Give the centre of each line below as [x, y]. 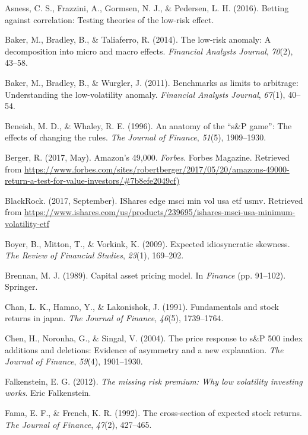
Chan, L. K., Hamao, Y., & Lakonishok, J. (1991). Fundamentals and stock [142, 306]
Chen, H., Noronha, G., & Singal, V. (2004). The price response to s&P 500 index [154, 338]
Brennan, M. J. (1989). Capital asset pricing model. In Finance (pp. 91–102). [145, 275]
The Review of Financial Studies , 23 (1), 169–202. [94, 255]
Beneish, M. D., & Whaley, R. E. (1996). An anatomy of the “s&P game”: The [148, 125]
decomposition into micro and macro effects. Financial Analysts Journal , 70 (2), [149, 51]
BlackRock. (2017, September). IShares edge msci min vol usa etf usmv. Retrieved [154, 200]
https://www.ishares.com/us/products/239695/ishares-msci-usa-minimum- [160, 212]
